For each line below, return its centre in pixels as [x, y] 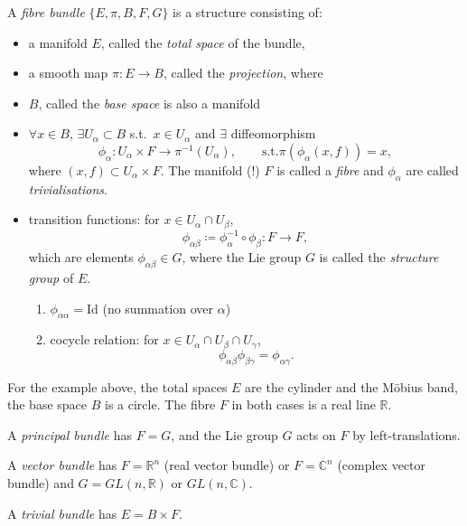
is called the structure [379, 257]
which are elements [81, 257]
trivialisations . [68, 188]
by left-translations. [406, 434]
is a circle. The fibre [160, 404]
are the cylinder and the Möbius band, [351, 386]
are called [432, 169]
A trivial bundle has [62, 513]
